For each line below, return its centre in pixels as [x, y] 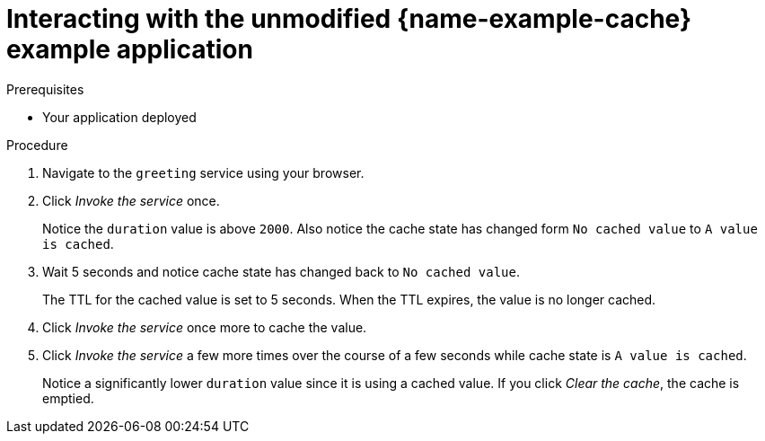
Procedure [37, 145]
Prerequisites [45, 89]
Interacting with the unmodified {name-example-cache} [349, 19]
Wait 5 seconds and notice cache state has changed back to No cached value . [281, 271]
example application [130, 49]
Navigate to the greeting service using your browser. [203, 172]
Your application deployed [119, 117]
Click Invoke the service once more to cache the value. [205, 327]
